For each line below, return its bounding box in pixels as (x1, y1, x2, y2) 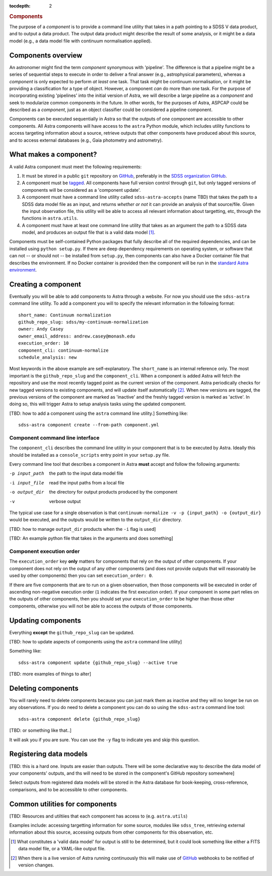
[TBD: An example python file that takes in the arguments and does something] (9, 535, 173, 541)
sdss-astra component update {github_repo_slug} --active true (18, 660, 178, 666)
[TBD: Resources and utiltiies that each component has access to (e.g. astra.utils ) (9, 813, 188, 819)
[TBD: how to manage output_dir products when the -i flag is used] (9, 526, 156, 532)
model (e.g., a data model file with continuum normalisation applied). (9, 38, 152, 44)
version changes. (18, 862, 54, 868)
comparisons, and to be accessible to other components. (9, 786, 128, 792)
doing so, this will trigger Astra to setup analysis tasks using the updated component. (9, 401, 186, 407)
